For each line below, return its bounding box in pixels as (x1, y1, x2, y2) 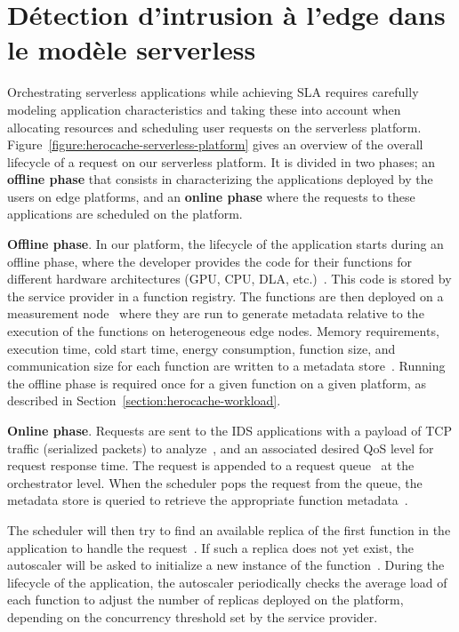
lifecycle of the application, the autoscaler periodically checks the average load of (7, 572, 447, 591)
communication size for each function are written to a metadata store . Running (7, 356, 446, 375)
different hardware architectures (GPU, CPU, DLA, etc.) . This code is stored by (7, 269, 452, 288)
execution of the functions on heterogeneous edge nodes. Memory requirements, (7, 322, 439, 340)
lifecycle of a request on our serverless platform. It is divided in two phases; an (7, 152, 435, 171)
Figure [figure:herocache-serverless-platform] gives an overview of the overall (7, 135, 423, 154)
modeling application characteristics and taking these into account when (7, 100, 401, 118)
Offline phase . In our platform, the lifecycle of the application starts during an (7, 235, 444, 253)
